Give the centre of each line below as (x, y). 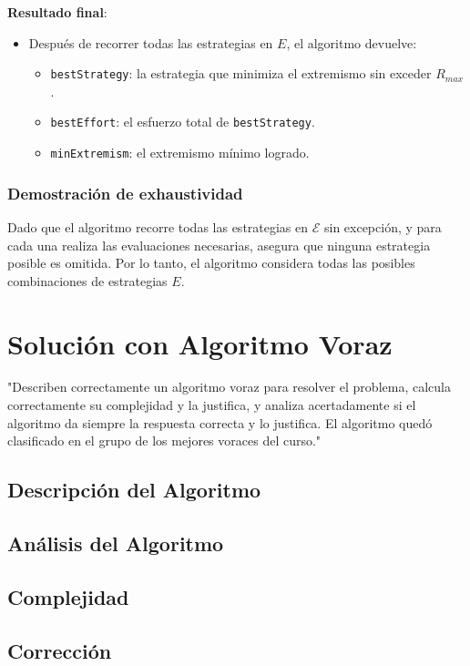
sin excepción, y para (383, 226)
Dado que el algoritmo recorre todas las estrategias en (158, 226)
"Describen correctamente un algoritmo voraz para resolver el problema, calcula (229, 387)
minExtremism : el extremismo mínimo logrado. (180, 153)
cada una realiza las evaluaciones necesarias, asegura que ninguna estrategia (219, 245)
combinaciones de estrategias (87, 280)
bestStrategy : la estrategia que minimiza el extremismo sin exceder (241, 73)
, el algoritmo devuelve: (352, 42)
